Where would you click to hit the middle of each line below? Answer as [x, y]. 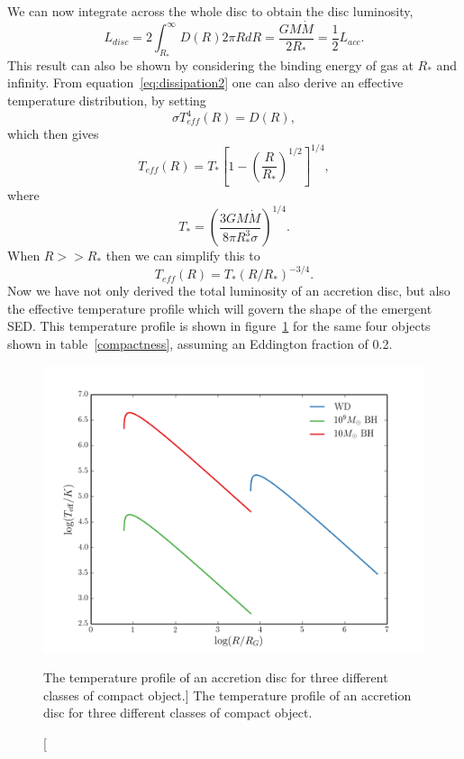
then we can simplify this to [183, 256]
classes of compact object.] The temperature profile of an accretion [227, 695]
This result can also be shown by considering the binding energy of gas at [210, 64]
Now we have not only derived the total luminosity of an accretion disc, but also [229, 291]
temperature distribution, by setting [107, 100]
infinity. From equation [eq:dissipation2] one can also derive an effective [205, 82]
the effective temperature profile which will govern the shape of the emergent [220, 308]
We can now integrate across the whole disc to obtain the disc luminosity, [210, 11]
